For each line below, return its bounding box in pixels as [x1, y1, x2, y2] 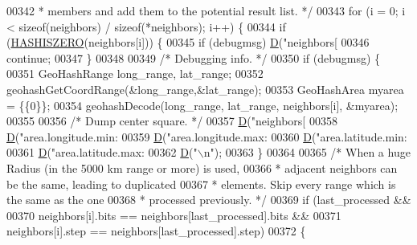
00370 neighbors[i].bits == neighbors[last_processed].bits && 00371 [6, 206, 341, 223]
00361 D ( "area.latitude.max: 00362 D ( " [6, 144, 198, 161]
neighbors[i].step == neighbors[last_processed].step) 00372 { [6, 223, 306, 239]
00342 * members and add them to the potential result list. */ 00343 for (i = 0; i [6, 2, 406, 18]
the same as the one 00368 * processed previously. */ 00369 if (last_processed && [6, 191, 411, 208]
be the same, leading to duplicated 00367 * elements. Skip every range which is [6, 175, 396, 192]
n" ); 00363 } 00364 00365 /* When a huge [203, 144, 411, 161]
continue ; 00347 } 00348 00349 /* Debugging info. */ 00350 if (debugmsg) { [6, 49, 381, 66]
